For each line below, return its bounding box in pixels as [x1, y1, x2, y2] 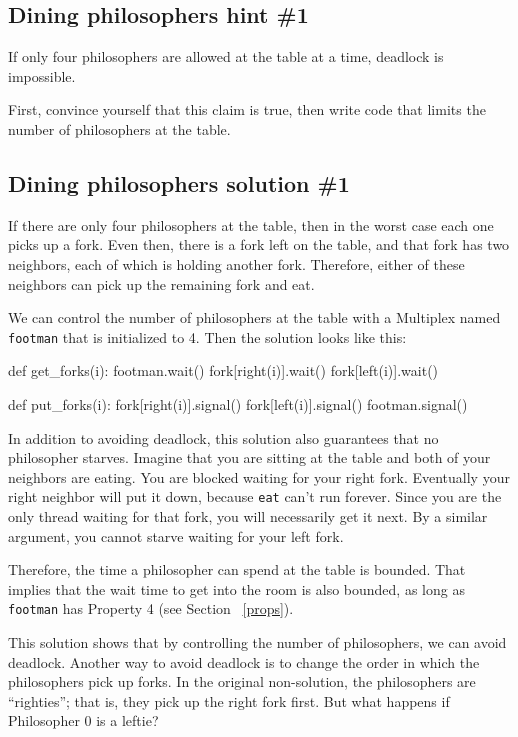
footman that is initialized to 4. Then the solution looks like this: [8, 326, 407, 347]
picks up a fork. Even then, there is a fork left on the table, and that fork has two [8, 234, 510, 255]
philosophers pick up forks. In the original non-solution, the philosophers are [8, 671, 476, 692]
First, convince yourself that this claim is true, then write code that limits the [8, 99, 486, 120]
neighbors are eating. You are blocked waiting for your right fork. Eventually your [8, 466, 510, 487]
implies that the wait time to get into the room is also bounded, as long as [8, 578, 465, 599]
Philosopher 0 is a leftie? [8, 710, 159, 731]
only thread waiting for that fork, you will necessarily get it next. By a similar [8, 506, 488, 527]
